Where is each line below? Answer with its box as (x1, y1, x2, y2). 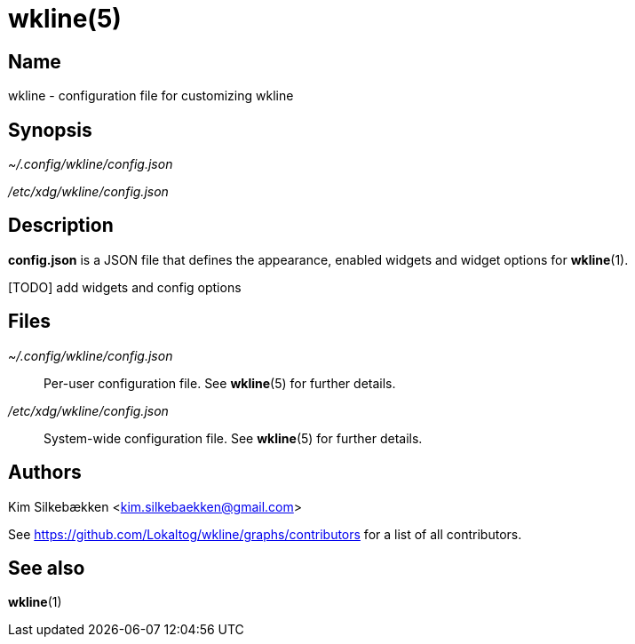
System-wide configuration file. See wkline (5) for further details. (44, 430, 423, 446)
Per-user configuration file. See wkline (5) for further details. (44, 375, 396, 391)
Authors (8, 461, 82, 484)
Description (8, 214, 114, 237)
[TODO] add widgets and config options (8, 279, 242, 295)
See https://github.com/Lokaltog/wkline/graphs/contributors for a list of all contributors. (8, 526, 522, 542)
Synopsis (8, 118, 92, 141)
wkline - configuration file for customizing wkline (8, 88, 294, 104)
